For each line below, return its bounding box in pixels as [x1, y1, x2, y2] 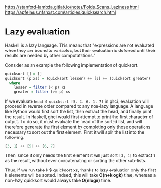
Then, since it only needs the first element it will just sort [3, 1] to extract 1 [5, 153, 156, 158]
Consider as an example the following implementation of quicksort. [5, 62, 139, 68]
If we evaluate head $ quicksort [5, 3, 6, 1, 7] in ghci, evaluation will [5, 98, 149, 104]
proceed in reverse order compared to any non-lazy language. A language [5, 103, 154, 109]
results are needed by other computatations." [5, 52, 96, 58]
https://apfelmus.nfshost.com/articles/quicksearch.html [5, 9, 116, 15]
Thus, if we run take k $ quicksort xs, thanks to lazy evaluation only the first [5, 167, 156, 173]
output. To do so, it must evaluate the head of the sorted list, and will [5, 119, 142, 125]
